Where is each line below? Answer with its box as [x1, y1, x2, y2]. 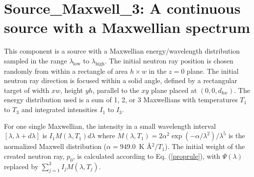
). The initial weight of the [165, 141, 245, 151]
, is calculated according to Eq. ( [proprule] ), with [73, 150, 221, 161]
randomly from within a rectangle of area [4, 65, 128, 76]
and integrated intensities [21, 104, 98, 115]
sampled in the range [4, 55, 67, 65]
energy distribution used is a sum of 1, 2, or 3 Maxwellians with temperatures [4, 94, 238, 105]
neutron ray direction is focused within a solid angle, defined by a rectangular [4, 75, 237, 86]
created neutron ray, [4, 150, 65, 161]
